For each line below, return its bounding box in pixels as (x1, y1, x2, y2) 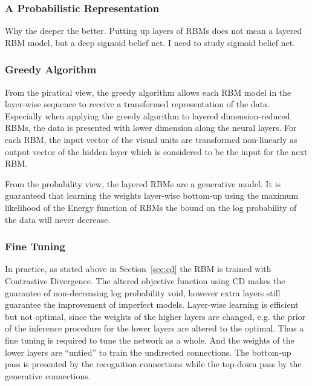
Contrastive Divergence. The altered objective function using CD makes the (5, 274, 285, 287)
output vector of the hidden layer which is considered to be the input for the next (5, 145, 308, 158)
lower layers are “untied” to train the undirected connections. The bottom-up (5, 345, 291, 358)
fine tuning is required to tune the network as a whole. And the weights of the (5, 333, 294, 346)
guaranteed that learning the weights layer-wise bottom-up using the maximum (5, 189, 299, 202)
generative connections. (5, 369, 91, 382)
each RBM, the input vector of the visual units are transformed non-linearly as (5, 133, 297, 145)
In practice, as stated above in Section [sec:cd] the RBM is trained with (5, 262, 271, 275)
